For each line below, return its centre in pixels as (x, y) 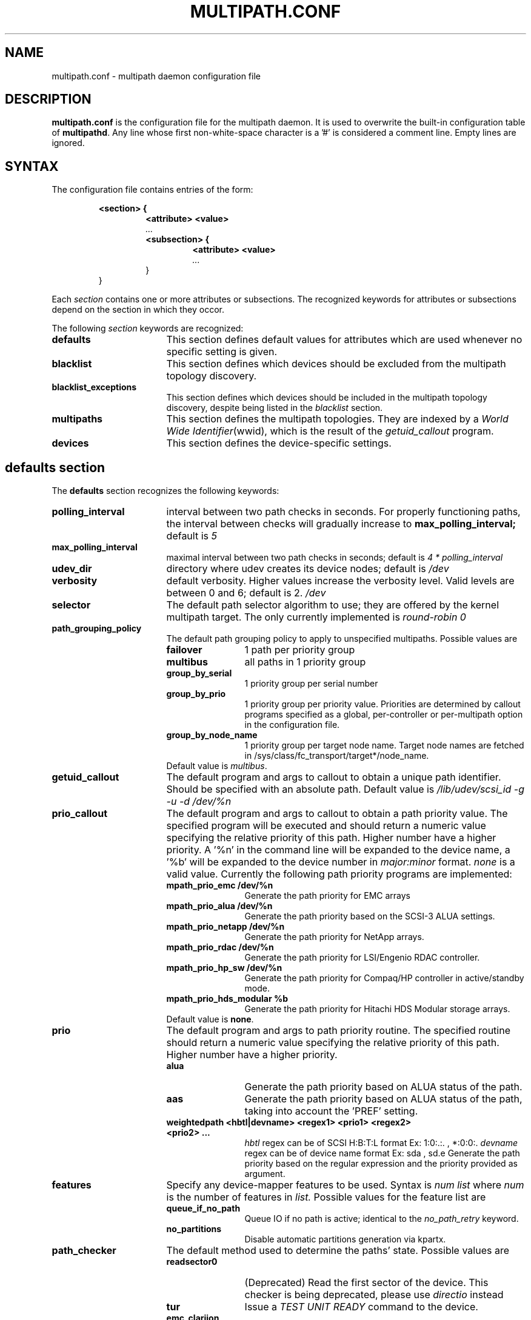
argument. (265, 1174)
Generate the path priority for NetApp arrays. (334, 937)
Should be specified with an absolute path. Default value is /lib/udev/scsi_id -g (346, 789)
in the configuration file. (292, 725)
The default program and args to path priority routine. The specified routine (338, 1031)
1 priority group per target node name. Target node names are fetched (384, 745)
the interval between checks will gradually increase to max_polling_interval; (341, 524)
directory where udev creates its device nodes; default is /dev (308, 569)
